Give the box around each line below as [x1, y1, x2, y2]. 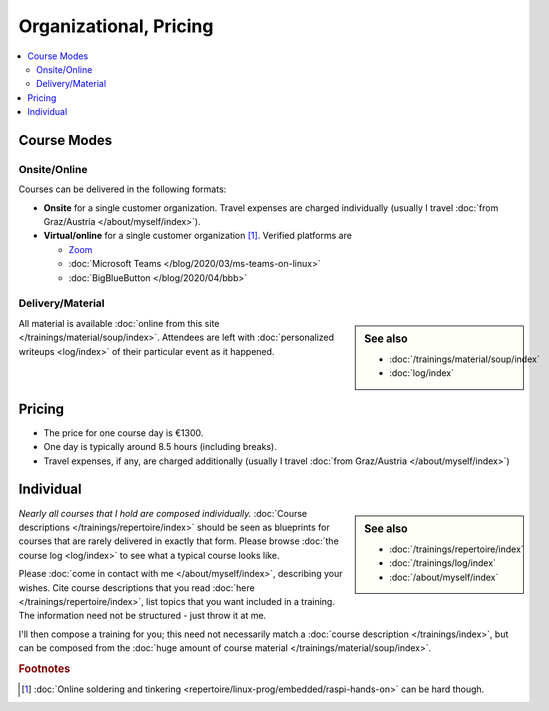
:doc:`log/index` [389, 367, 455, 379]
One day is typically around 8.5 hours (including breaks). [43, 441, 277, 453]
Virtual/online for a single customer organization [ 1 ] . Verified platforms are [43, 230, 352, 242]
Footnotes [18, 661, 71, 675]
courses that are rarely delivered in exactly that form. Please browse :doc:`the [18, 535, 339, 547]
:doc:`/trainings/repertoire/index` [389, 543, 524, 555]
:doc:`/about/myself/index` [389, 571, 499, 583]
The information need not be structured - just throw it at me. [18, 610, 267, 622]
